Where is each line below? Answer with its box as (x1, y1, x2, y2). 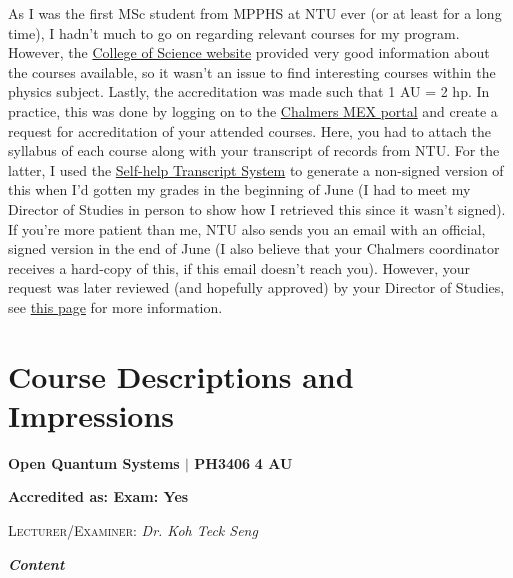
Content (8, 553, 65, 574)
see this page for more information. (8, 296, 223, 317)
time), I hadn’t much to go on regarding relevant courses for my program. (8, 22, 460, 43)
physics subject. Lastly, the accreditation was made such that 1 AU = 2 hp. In (8, 81, 490, 102)
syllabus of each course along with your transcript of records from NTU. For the (8, 140, 500, 161)
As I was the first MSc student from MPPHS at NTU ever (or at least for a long (8, 3, 502, 23)
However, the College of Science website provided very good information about (8, 42, 490, 63)
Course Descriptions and (8, 355, 354, 396)
